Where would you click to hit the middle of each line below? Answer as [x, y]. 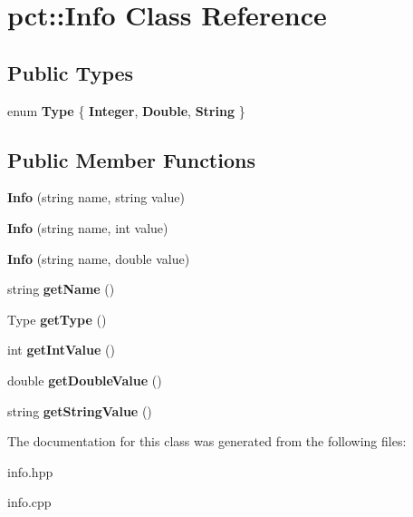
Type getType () [57, 319]
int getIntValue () [61, 350]
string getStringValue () [80, 410]
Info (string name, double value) [99, 258]
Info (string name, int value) [88, 227]
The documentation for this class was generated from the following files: [207, 441]
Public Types [71, 72]
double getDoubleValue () [85, 380]
